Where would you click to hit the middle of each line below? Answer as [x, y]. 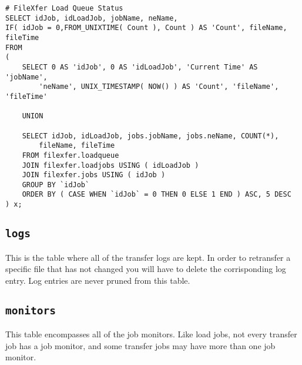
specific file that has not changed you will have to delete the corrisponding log [146, 269]
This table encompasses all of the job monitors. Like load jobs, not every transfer [151, 334]
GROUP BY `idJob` [56, 185]
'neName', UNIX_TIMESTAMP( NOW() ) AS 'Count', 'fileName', [159, 87]
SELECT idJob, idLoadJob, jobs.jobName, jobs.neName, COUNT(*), [150, 136]
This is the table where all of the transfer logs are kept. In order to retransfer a [148, 257]
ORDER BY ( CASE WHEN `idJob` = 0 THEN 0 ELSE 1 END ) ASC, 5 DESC [157, 195]
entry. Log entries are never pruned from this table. [98, 280]
